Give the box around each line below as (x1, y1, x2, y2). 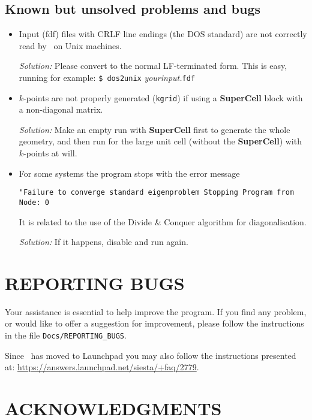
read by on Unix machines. (19, 39, 122, 52)
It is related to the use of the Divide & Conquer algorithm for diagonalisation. (19, 215, 307, 228)
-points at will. (23, 147, 77, 159)
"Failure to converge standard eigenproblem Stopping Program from (19, 188, 294, 197)
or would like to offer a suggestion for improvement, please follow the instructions (5, 317, 304, 330)
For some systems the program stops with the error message (19, 167, 240, 179)
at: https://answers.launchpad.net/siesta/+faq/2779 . (5, 361, 199, 373)
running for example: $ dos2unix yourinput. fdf (19, 71, 196, 83)
